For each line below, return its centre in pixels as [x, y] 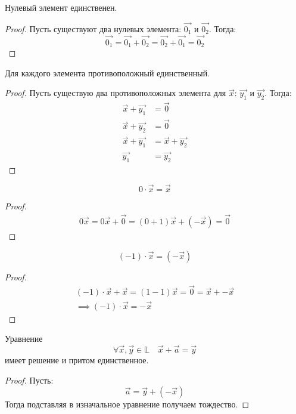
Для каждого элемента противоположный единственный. [108, 72]
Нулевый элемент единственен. [61, 7]
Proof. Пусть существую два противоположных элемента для [116, 93]
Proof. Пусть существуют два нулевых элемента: [93, 28]
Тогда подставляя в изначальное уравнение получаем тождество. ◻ [127, 404]
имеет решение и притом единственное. [77, 360]
